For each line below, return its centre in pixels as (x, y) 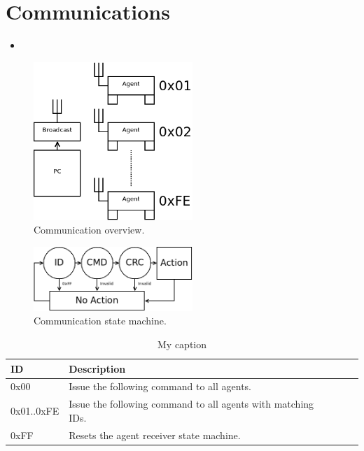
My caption (182, 344)
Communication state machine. (100, 321)
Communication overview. (89, 230)
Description (97, 368)
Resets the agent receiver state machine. (155, 435)
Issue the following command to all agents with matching (191, 404)
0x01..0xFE (35, 411)
